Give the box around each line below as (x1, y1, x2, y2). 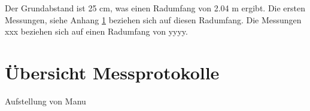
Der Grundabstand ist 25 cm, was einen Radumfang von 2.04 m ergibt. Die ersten (5, 2, 306, 14)
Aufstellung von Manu (5, 94, 86, 107)
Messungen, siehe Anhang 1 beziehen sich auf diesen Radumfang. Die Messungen (5, 13, 302, 26)
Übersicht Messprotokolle (5, 60, 220, 84)
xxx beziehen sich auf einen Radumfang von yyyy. (5, 25, 188, 38)
